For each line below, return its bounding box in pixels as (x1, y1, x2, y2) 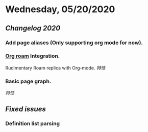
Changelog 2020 (5, 24, 61, 32)
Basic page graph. (5, 78, 52, 85)
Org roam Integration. (5, 52, 60, 59)
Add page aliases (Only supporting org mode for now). (5, 39, 143, 46)
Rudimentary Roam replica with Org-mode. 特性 (5, 64, 106, 71)
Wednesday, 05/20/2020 (5, 4, 115, 15)
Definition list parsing (5, 120, 60, 127)
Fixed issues (5, 105, 46, 114)
